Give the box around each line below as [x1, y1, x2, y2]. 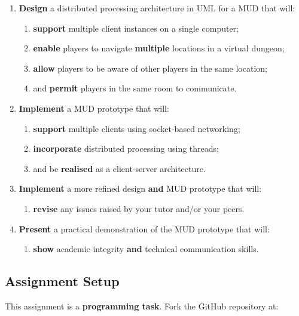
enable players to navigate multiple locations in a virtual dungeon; [33, 42, 285, 54]
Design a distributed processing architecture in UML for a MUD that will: [19, 2, 295, 14]
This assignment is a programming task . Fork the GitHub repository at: [5, 299, 279, 312]
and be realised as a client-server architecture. [33, 162, 206, 174]
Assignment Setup [5, 272, 120, 290]
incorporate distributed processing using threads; [33, 142, 219, 155]
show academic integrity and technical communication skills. [33, 243, 259, 255]
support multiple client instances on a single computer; [33, 22, 239, 34]
